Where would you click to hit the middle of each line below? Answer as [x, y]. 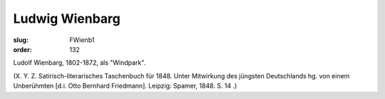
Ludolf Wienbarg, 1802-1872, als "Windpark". [79, 63]
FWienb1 [82, 40]
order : [22, 49]
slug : [21, 40]
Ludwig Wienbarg [67, 19]
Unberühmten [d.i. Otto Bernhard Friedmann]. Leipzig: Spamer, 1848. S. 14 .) [125, 86]
